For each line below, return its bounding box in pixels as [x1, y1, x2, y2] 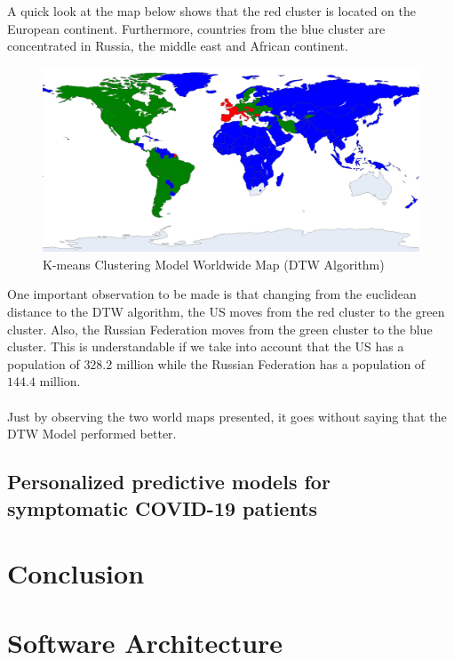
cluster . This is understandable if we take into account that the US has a [7, 337, 404, 356]
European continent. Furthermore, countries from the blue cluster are [7, 19, 386, 37]
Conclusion [7, 555, 145, 592]
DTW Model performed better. [7, 424, 177, 443]
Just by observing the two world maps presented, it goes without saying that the [7, 406, 447, 425]
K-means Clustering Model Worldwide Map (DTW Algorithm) [43, 254, 385, 273]
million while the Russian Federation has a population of [115, 354, 426, 373]
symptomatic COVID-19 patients [7, 494, 318, 521]
